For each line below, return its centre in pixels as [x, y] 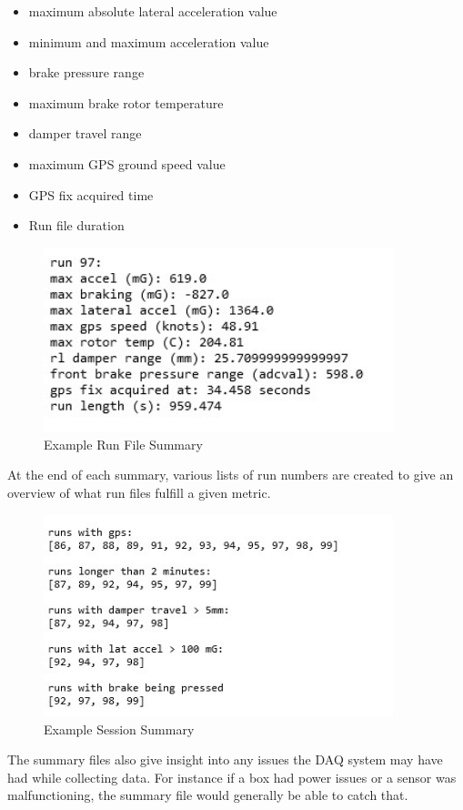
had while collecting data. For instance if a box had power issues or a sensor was [232, 777]
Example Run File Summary [123, 444]
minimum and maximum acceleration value [149, 41]
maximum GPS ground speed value [127, 163]
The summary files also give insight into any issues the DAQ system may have [225, 759]
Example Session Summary [119, 729]
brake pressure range [86, 72]
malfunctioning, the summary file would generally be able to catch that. [208, 795]
